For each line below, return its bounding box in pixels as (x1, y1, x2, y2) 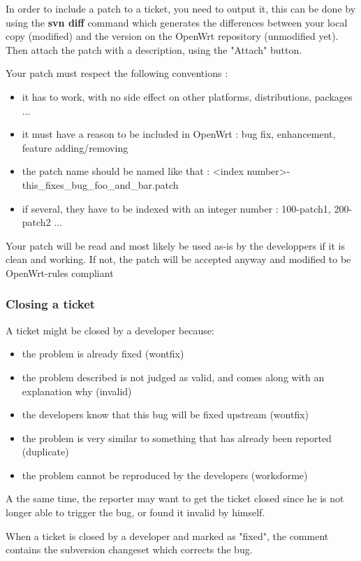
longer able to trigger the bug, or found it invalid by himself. (6, 505, 265, 520)
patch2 (22, 215, 51, 229)
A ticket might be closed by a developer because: (6, 322, 214, 337)
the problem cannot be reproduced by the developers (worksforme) (22, 467, 308, 482)
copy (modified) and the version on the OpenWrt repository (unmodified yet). (6, 29, 339, 43)
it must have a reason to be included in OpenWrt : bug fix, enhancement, (22, 127, 336, 141)
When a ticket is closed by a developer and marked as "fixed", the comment (6, 528, 329, 543)
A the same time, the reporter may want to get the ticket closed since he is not (6, 491, 344, 506)
